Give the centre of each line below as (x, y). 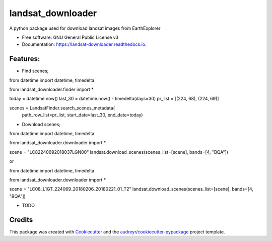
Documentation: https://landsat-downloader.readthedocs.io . (84, 44)
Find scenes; (35, 71)
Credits (21, 220)
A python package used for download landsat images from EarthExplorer (85, 28)
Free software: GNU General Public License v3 (70, 37)
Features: (25, 59)
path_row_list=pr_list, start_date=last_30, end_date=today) (82, 115)
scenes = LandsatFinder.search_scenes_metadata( (62, 108)
